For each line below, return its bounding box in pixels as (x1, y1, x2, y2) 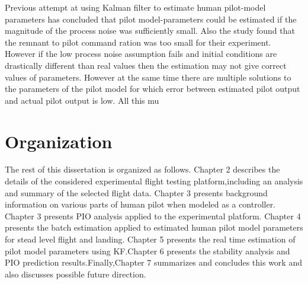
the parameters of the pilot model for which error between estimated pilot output (5, 82, 300, 95)
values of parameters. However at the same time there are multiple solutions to (5, 71, 291, 83)
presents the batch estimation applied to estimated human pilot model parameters (5, 221, 303, 234)
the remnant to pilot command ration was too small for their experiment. (5, 36, 271, 48)
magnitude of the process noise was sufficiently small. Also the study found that (5, 24, 295, 37)
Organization (5, 129, 113, 153)
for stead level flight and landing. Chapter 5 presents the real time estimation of (5, 233, 296, 245)
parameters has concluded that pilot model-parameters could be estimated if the (5, 12, 297, 25)
